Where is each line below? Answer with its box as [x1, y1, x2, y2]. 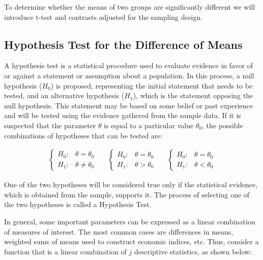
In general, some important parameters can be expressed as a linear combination [4, 216, 255, 226]
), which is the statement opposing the [133, 90, 253, 101]
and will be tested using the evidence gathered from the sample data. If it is [4, 110, 241, 121]
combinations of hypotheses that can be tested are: [4, 130, 163, 140]
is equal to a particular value [104, 120, 194, 130]
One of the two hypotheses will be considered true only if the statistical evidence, [4, 179, 258, 190]
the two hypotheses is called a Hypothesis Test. [4, 199, 152, 210]
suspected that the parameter [4, 120, 96, 130]
